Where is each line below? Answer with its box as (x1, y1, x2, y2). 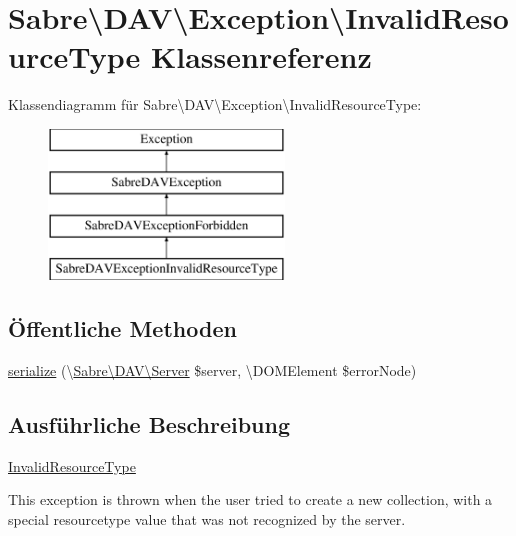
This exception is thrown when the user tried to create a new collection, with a (8, 489, 493, 510)
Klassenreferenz (150, 36, 372, 77)
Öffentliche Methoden (8, 313, 237, 344)
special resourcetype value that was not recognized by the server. (8, 508, 406, 529)
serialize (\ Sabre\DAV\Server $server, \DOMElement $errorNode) (8, 359, 417, 380)
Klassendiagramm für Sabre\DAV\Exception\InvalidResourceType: (8, 94, 422, 115)
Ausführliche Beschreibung (8, 408, 290, 439)
